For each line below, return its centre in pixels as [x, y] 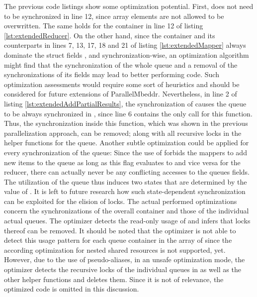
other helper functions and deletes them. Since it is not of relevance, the [114, 279]
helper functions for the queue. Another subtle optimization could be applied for [127, 143]
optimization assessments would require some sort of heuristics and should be [122, 84]
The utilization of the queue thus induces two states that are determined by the [126, 181]
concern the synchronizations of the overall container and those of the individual [127, 211]
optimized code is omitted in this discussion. [72, 289]
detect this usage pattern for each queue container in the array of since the [118, 240]
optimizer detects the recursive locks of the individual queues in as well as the [123, 269]
